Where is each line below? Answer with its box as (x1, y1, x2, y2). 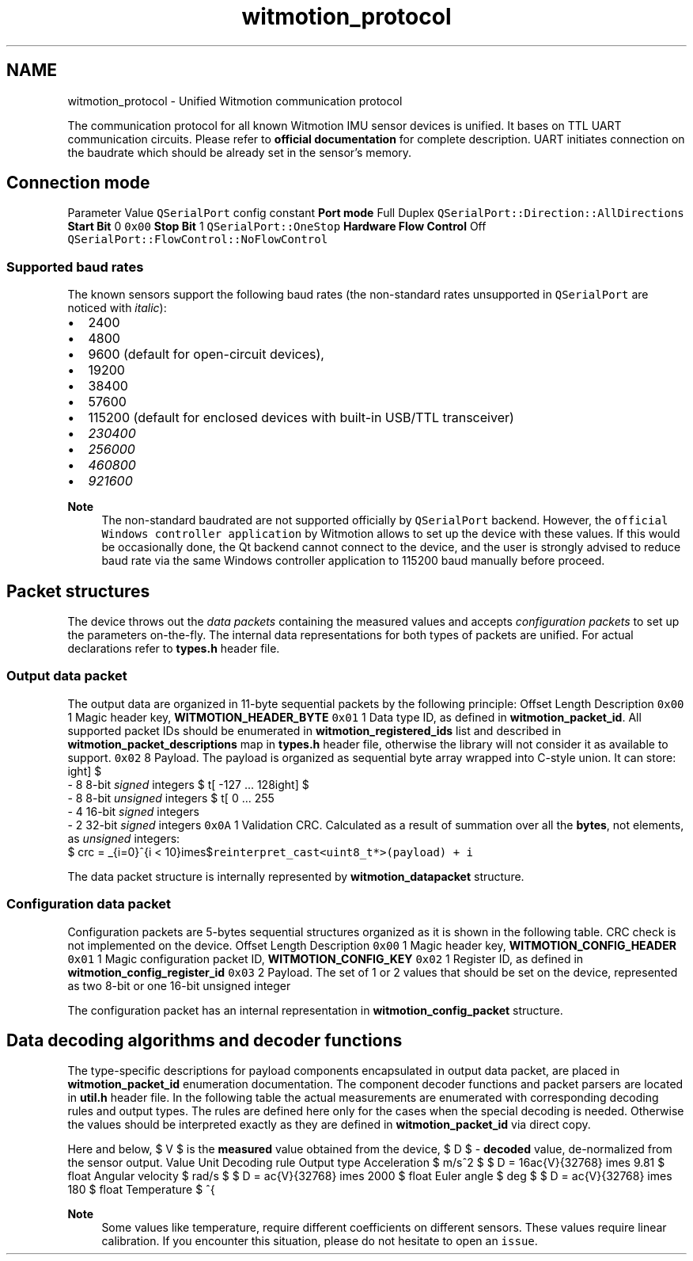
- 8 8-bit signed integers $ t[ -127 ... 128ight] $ (67, 777, 309, 791)
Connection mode (6, 173, 150, 193)
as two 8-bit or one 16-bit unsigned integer (67, 978, 291, 992)
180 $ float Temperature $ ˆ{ (67, 1183, 215, 1197)
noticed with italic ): (67, 301, 167, 315)
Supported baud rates (6, 258, 144, 275)
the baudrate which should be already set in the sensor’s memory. (67, 145, 412, 159)
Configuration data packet (6, 896, 172, 912)
